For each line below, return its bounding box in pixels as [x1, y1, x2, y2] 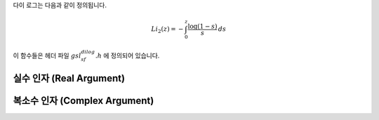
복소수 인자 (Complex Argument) [13, 95, 154, 107]
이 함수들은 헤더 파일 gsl [13, 51, 81, 60]
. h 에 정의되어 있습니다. [95, 51, 160, 60]
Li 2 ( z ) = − [151, 25, 184, 34]
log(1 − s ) [187, 22, 218, 30]
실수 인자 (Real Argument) [13, 72, 126, 84]
